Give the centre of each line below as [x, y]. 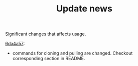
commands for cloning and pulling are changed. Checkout [73, 53]
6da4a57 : [15, 44]
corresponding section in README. [49, 59]
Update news [84, 9]
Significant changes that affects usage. [46, 34]
